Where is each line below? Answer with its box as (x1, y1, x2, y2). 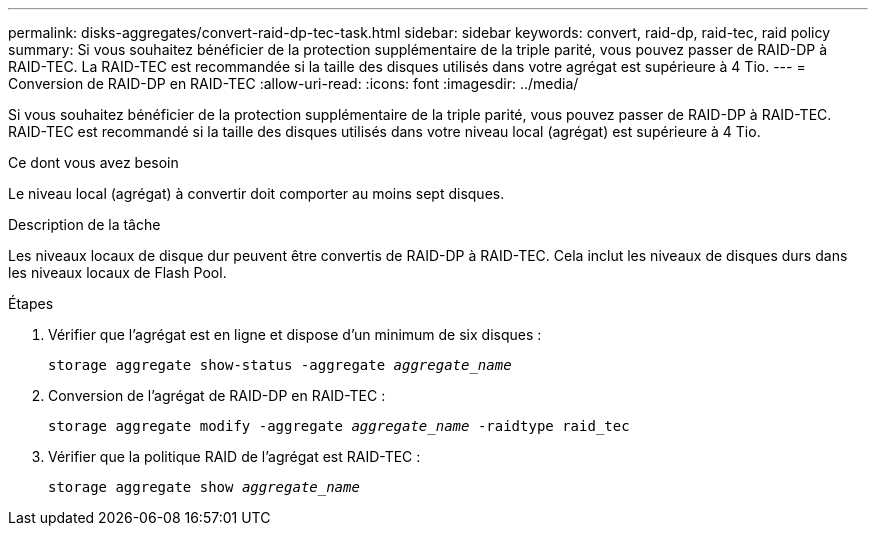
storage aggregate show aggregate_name (48, 479, 360, 495)
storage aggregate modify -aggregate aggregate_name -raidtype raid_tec (48, 418, 630, 434)
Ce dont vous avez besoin (8, 154, 179, 171)
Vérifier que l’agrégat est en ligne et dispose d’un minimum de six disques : (48, 326, 542, 343)
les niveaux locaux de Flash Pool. (8, 264, 227, 281)
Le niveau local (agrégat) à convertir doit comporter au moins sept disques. (8, 185, 505, 202)
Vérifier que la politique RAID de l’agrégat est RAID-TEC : (48, 448, 421, 465)
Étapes (8, 295, 54, 312)
